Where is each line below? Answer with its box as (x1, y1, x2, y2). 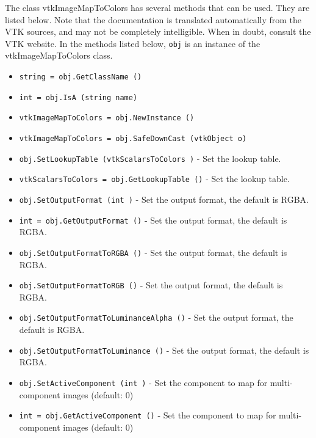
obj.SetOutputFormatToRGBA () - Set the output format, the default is (19, 246, 287, 258)
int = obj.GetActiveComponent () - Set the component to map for (19, 409, 276, 422)
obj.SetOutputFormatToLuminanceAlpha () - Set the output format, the (19, 311, 293, 324)
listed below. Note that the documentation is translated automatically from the (5, 13, 302, 26)
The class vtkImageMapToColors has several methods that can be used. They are (5, 1, 310, 13)
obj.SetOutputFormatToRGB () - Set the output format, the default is (19, 279, 283, 291)
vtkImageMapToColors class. (5, 49, 113, 62)
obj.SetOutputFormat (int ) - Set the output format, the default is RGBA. (19, 192, 309, 205)
